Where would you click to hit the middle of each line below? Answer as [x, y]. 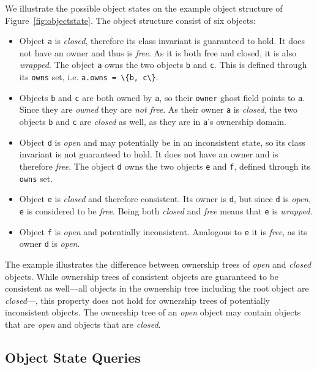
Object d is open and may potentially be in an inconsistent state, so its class [162, 142]
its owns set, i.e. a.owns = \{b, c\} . [89, 77]
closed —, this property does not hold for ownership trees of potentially [138, 300]
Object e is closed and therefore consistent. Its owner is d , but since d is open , [165, 199]
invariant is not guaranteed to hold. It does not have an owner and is [149, 154]
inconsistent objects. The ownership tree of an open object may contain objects [153, 312]
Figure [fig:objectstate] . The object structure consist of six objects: [130, 20]
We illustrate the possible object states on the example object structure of [144, 8]
